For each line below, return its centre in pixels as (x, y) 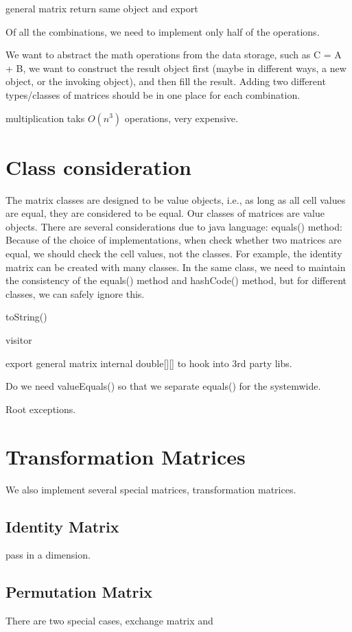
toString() (26, 317)
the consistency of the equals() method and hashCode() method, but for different (176, 280)
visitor (19, 340)
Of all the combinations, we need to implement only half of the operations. (163, 31)
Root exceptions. (41, 409)
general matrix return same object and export (102, 8)
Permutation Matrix (79, 592)
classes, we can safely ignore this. (75, 293)
